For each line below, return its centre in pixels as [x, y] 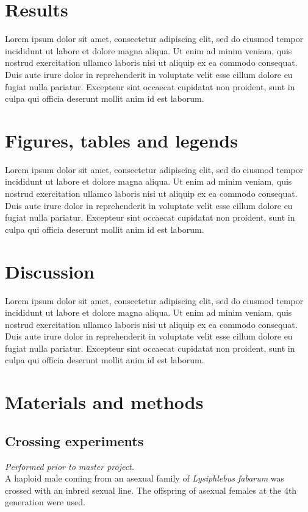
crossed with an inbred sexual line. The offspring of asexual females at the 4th [151, 490]
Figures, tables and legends [121, 140]
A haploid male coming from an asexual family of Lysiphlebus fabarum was [145, 478]
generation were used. [45, 502]
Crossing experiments [74, 440]
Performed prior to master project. [70, 466]
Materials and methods [104, 402]
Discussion [50, 271]
